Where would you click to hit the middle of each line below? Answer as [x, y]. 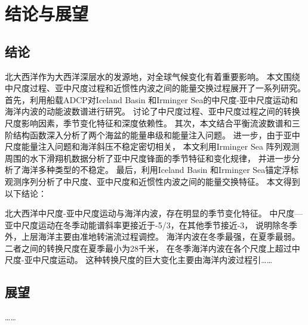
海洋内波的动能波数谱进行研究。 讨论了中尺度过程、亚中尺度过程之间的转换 [153, 111]
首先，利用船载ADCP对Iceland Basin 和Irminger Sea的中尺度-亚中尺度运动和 [152, 99]
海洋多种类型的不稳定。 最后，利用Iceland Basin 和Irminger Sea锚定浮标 [160, 170]
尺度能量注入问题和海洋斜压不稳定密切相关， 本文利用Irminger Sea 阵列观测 [152, 146]
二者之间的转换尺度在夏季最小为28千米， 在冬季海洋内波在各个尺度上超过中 [153, 248]
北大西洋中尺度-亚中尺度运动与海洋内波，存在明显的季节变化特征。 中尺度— [154, 213]
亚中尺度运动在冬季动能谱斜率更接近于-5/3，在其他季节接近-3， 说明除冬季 [151, 225]
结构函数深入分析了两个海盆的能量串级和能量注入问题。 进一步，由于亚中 [156, 134]
